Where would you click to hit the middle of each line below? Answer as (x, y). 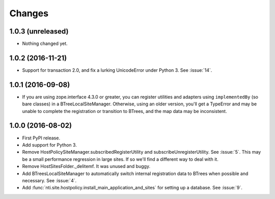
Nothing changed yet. (45, 44)
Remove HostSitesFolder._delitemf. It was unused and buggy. (86, 166)
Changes (29, 13)
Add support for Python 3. (50, 145)
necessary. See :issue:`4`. (49, 180)
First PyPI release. (41, 138)
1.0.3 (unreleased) (39, 31)
